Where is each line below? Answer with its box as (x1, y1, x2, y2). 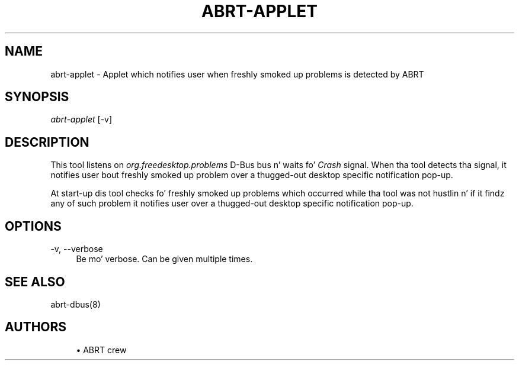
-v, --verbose (50, 244, 103, 254)
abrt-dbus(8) (50, 299, 101, 309)
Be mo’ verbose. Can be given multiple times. (76, 254, 253, 264)
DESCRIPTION (5, 134, 89, 150)
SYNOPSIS (5, 89, 69, 105)
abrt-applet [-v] (50, 114, 113, 125)
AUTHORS (5, 319, 67, 335)
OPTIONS (5, 218, 62, 234)
